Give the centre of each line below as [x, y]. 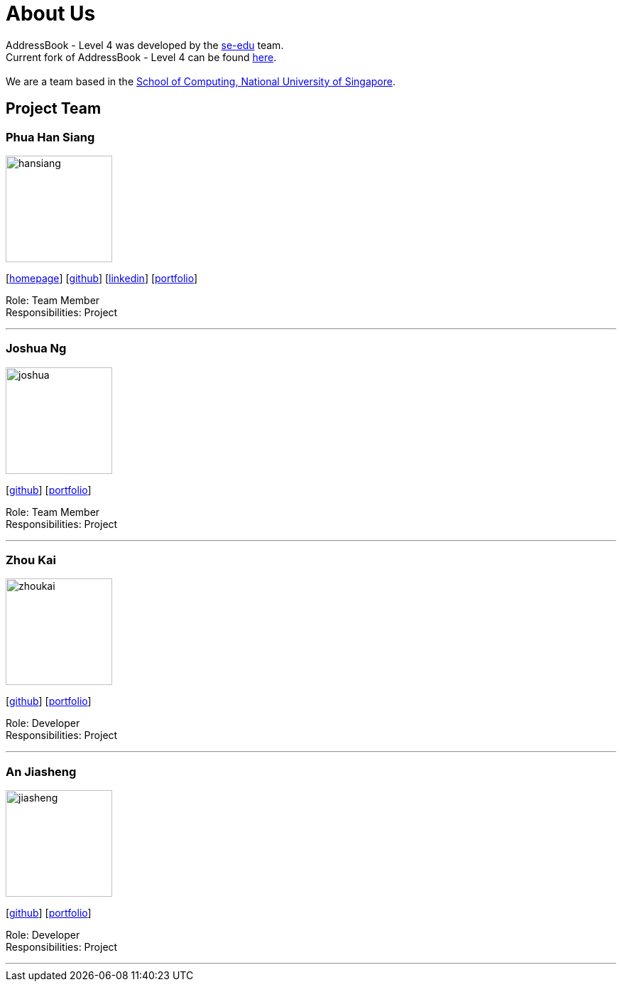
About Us [51, 14]
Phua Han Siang [50, 137]
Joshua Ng [36, 349]
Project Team [54, 109]
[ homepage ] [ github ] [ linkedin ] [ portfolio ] [102, 278]
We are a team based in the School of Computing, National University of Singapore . [201, 81]
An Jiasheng [41, 771]
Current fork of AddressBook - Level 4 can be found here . [141, 57]
